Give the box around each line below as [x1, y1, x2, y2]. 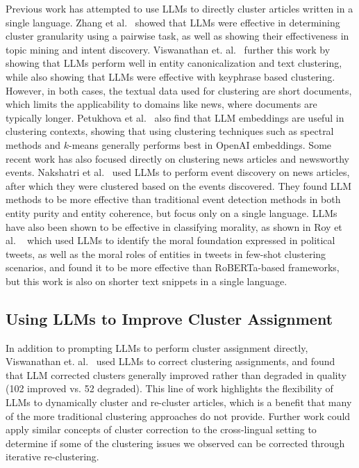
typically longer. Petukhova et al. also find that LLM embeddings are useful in [6, 110, 344, 124]
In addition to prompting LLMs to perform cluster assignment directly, [6, 340, 308, 355]
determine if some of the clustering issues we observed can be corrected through [6, 435, 345, 450]
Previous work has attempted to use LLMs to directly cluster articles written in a [6, 1, 353, 15]
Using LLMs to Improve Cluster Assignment [6, 307, 333, 329]
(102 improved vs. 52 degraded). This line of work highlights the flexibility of [6, 381, 333, 396]
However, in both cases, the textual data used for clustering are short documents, [6, 83, 352, 97]
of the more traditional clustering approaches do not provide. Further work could [6, 408, 351, 423]
